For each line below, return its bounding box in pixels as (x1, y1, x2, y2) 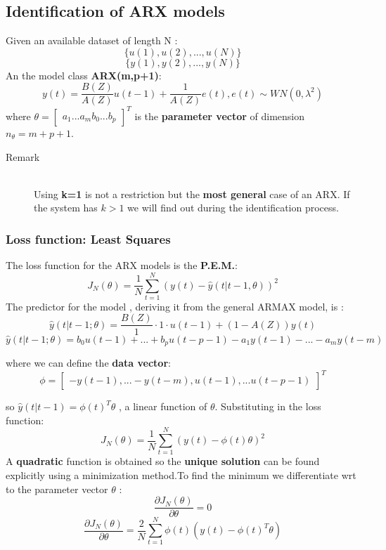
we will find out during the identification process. (127, 200, 339, 215)
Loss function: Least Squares (6, 230, 171, 247)
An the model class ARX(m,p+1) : (6, 67, 162, 82)
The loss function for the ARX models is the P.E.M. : (6, 258, 238, 273)
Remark (6, 149, 40, 164)
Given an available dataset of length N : (6, 33, 178, 48)
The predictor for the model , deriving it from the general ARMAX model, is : (6, 299, 344, 313)
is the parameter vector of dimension (134, 108, 305, 123)
